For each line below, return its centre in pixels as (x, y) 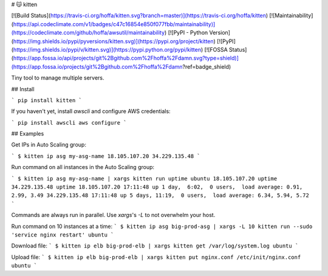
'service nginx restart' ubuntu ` (63, 235)
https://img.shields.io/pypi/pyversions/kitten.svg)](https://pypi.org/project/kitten (113, 41)
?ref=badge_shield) (207, 66)
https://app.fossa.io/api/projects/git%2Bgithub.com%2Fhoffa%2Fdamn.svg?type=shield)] (126, 58)
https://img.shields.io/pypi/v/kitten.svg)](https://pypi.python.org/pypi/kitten (107, 49)
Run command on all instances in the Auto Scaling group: (83, 167)
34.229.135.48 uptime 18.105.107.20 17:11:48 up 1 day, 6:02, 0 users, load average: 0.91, (157, 187)
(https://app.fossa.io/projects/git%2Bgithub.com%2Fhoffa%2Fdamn (97, 66)
